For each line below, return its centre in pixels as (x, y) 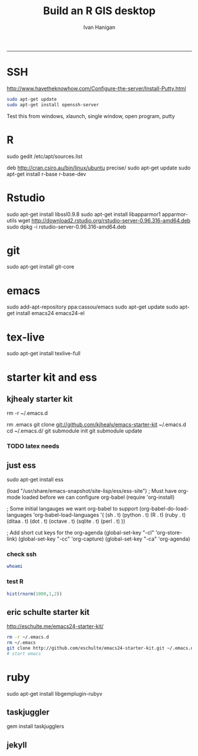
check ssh (22, 554)
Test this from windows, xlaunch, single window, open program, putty (91, 116)
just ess (21, 465)
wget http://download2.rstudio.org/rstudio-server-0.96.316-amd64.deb (104, 220)
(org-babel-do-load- (164, 509)
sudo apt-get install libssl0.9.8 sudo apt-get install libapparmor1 (84, 214)
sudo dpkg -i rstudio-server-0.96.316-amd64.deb (67, 227)
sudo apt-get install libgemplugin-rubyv (55, 693)
